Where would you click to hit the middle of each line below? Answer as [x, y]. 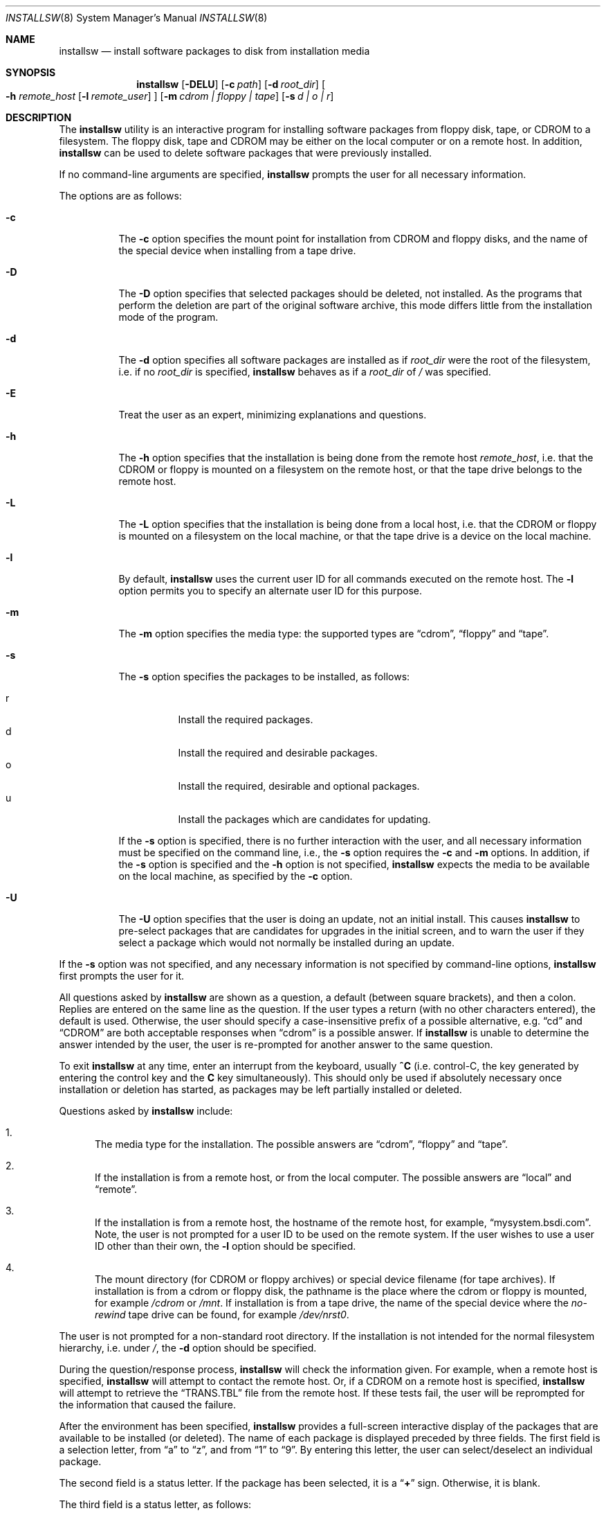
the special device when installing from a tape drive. [237, 250]
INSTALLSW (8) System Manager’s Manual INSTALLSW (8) [137, 18]
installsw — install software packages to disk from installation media [214, 51]
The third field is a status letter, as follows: [155, 1504]
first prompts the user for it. [122, 976]
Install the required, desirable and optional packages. [299, 786]
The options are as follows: [120, 196]
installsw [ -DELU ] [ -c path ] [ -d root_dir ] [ [231, 84]
